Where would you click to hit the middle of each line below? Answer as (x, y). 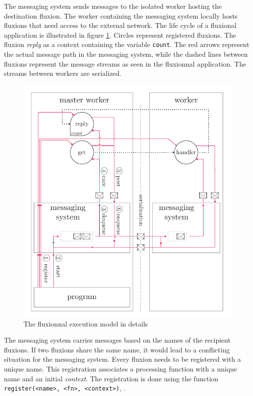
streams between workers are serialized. (63, 73)
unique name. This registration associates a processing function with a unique (121, 368)
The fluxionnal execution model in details (86, 323)
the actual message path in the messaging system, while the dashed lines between (126, 54)
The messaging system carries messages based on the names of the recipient (117, 340)
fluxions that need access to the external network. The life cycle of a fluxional (120, 25)
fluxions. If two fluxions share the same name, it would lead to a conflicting (117, 349)
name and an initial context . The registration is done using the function (111, 378)
